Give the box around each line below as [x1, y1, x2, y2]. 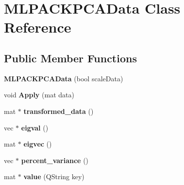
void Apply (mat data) [4, 90, 74, 100]
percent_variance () [21, 155, 89, 165]
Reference [4, 17, 71, 37]
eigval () [21, 122, 49, 132]
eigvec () [23, 139, 52, 149]
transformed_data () [23, 106, 94, 116]
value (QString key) [23, 171, 84, 182]
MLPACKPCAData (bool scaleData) [4, 73, 123, 83]
